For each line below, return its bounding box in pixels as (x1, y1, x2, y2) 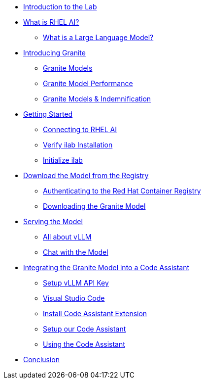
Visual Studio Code (43, 294, 105, 302)
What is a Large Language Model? (43, 33, 154, 42)
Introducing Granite (23, 48, 86, 57)
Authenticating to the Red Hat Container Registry (43, 187, 201, 195)
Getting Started (23, 110, 73, 118)
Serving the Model (23, 217, 83, 226)
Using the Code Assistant (43, 340, 125, 348)
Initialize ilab (43, 156, 83, 164)
